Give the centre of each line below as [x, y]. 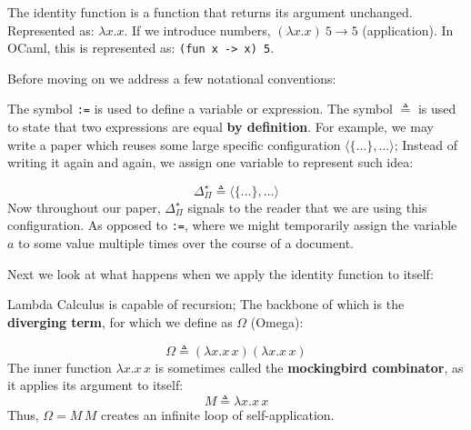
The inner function [60, 367]
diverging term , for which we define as [120, 321]
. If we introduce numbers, [197, 30]
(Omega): [277, 321]
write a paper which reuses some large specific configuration [174, 144]
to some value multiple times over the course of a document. [186, 243]
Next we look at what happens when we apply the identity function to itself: [220, 273]
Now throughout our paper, [84, 207]
